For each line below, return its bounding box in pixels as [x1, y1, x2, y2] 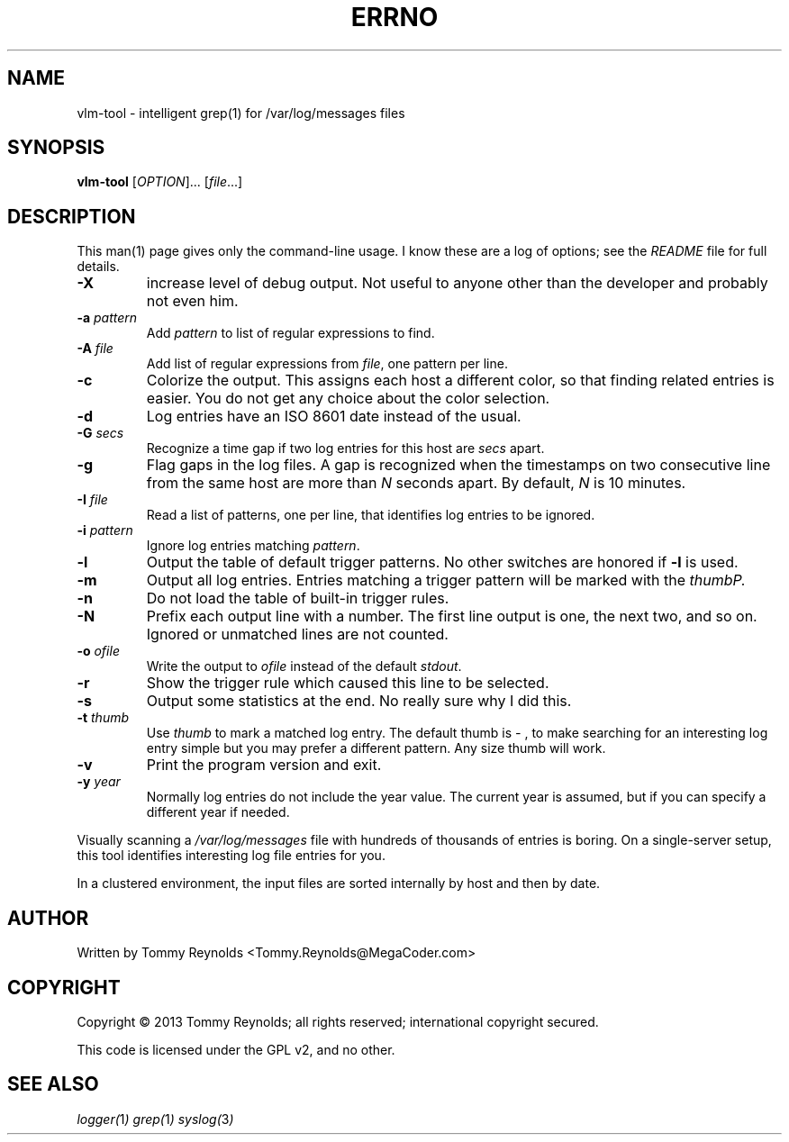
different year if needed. [146, 804, 290, 820]
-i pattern [77, 522, 133, 539]
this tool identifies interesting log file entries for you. [77, 847, 385, 864]
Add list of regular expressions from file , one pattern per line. [146, 356, 508, 372]
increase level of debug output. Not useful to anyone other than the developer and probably [146, 274, 768, 293]
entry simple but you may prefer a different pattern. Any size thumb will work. [146, 740, 606, 757]
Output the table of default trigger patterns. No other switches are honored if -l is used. [146, 553, 739, 572]
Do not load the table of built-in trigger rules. [146, 589, 449, 608]
